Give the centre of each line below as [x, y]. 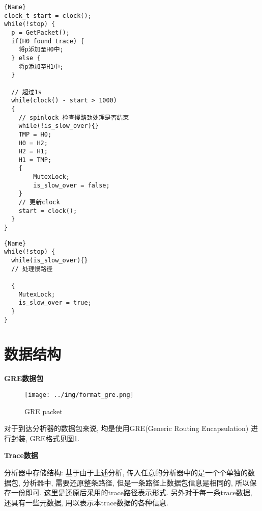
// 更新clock [39, 203]
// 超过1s [26, 92]
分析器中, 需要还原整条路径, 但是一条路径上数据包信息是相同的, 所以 [136, 482]
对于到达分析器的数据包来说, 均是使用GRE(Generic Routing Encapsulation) [126, 428]
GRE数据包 [24, 378]
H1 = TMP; [35, 160]
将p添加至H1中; [41, 66]
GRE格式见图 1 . [55, 438]
